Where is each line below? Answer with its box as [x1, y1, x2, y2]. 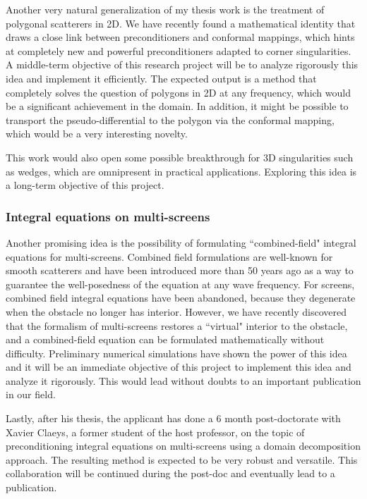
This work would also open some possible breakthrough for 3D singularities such [6, 149, 354, 164]
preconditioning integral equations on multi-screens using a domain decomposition [6, 438, 361, 453]
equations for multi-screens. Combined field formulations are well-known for [6, 249, 333, 264]
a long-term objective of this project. [6, 178, 164, 192]
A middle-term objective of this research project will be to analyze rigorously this [6, 57, 359, 72]
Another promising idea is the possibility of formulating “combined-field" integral [6, 235, 356, 249]
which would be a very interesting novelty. [6, 126, 188, 141]
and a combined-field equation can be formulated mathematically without [6, 332, 325, 347]
